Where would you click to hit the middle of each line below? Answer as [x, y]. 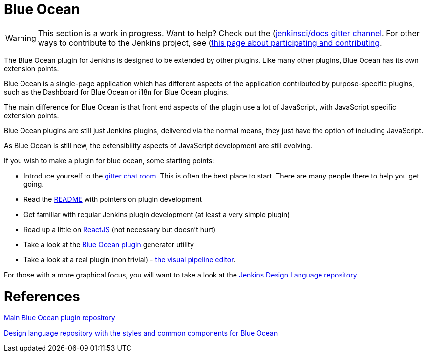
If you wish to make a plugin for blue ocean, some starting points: [109, 160]
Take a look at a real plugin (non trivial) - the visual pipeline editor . [129, 259]
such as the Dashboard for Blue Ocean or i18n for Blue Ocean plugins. [117, 92]
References [42, 296]
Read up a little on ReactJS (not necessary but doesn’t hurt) [120, 229]
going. [34, 184]
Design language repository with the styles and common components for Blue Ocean [141, 333]
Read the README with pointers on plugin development [113, 199]
